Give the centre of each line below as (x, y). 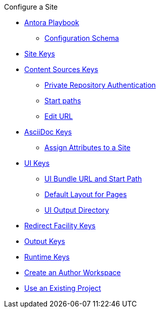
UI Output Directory (77, 210)
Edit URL (59, 116)
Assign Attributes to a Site (88, 147)
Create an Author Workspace (73, 272)
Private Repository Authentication (100, 85)
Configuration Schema (82, 38)
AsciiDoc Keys (48, 132)
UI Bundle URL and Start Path (93, 179)
